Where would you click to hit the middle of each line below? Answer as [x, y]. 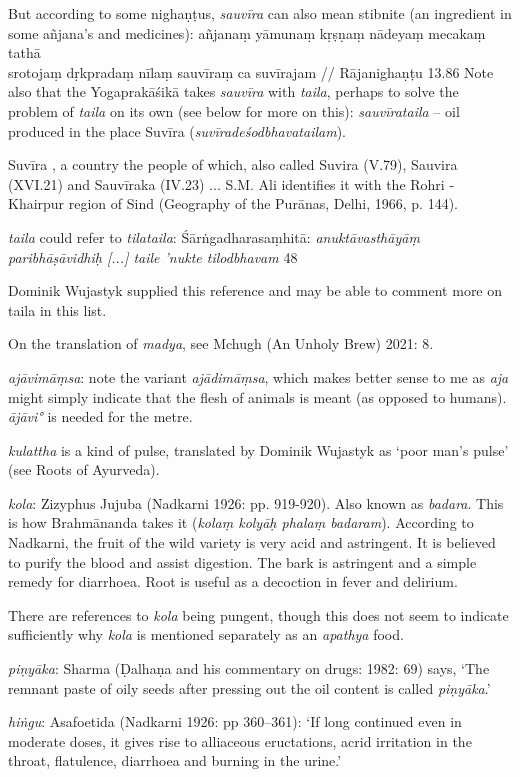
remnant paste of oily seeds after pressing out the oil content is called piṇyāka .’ [249, 687]
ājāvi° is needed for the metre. [100, 416]
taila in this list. [57, 309]
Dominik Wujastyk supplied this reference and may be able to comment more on [255, 290]
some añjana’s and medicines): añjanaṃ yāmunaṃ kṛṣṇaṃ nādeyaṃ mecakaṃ [247, 32]
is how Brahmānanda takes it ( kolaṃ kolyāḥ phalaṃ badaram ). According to [241, 522]
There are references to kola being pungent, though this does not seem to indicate [258, 614]
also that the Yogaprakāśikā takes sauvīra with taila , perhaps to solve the [233, 91]
